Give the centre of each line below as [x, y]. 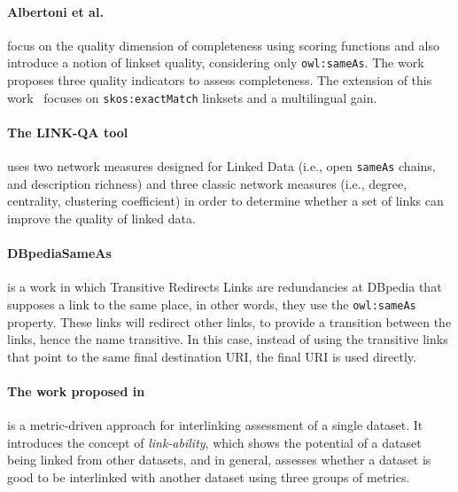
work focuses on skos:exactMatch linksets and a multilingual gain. [192, 97]
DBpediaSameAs [59, 253]
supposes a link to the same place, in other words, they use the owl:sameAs [212, 304]
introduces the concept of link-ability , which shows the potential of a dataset [214, 442]
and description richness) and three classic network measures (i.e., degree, [207, 183]
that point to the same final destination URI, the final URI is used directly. [212, 356]
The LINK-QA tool [68, 132]
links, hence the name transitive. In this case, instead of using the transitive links [228, 339]
